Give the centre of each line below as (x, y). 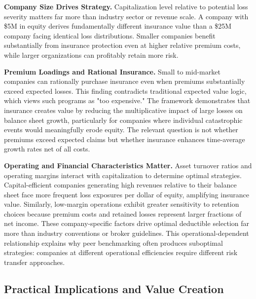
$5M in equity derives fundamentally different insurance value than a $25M (118, 26)
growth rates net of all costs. (47, 149)
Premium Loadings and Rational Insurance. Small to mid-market (112, 71)
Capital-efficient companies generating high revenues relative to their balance (120, 185)
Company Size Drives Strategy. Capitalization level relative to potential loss (126, 6)
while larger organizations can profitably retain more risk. (91, 55)
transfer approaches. (35, 262)
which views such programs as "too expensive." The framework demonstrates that (127, 100)
